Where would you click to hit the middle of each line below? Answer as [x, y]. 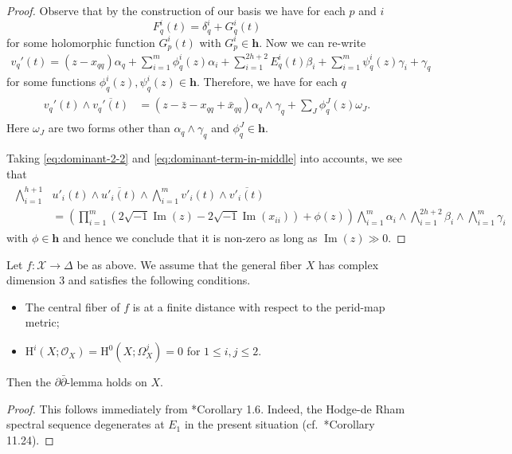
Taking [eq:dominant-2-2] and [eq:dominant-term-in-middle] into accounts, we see [204, 158]
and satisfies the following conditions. [159, 280]
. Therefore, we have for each [267, 82]
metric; [42, 322]
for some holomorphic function [81, 42]
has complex [348, 264]
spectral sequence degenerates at [86, 424]
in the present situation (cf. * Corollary [279, 424]
